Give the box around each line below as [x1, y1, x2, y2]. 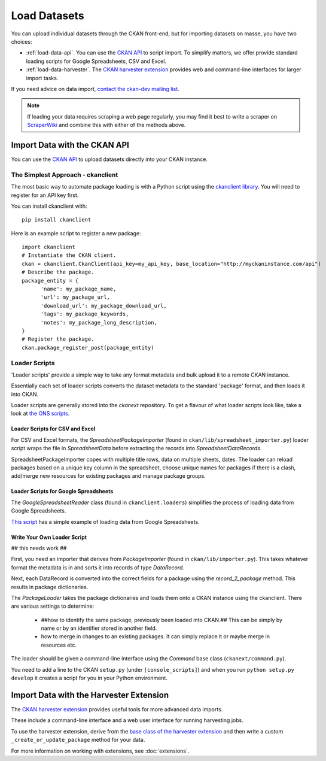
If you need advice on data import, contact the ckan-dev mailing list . [11, 85, 179, 92]
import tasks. [26, 74, 59, 81]
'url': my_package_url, [40, 294, 111, 301]
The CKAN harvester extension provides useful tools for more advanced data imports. [11, 705, 223, 713]
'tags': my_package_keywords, [40, 311, 129, 317]
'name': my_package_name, [40, 286, 117, 293]
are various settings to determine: [11, 602, 95, 610]
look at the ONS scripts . [11, 410, 70, 417]
